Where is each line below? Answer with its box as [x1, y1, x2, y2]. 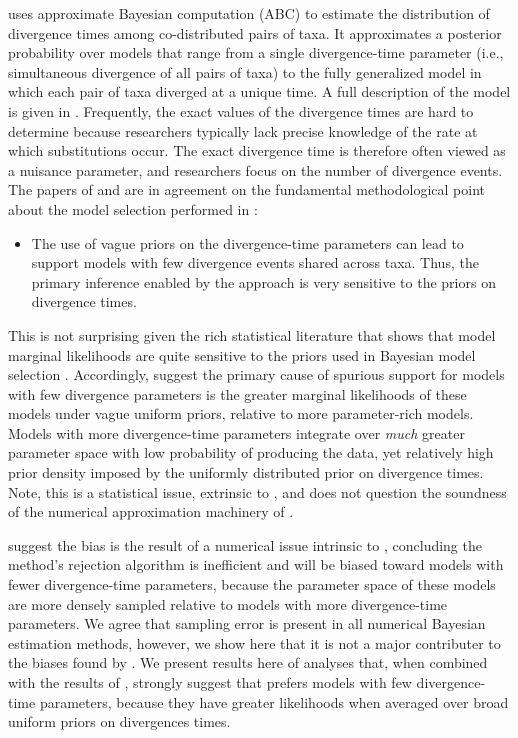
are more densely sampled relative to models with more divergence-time [8, 593, 448, 614]
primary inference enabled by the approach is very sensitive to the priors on [31, 271, 496, 292]
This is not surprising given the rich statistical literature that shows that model [8, 324, 496, 345]
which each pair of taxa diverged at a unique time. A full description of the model [8, 81, 511, 102]
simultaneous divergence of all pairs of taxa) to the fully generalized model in [8, 61, 482, 82]
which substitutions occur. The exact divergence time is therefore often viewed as [8, 140, 506, 161]
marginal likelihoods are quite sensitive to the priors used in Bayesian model [8, 344, 476, 365]
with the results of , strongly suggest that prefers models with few [8, 672, 412, 692]
